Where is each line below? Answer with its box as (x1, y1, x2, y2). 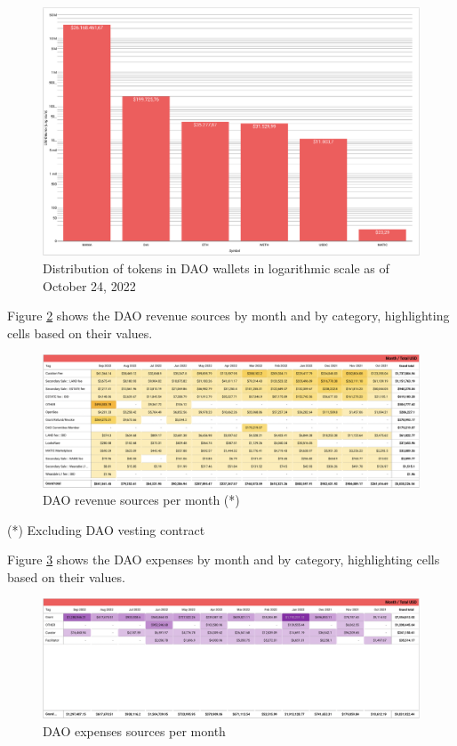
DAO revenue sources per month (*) (43, 491, 240, 509)
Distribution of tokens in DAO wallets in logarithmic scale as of (43, 259, 389, 278)
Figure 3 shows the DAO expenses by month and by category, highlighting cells (7, 550, 440, 569)
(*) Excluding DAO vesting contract (7, 520, 205, 539)
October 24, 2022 (43, 276, 136, 295)
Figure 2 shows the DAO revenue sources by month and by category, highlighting (7, 306, 450, 325)
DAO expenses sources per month (43, 722, 226, 741)
